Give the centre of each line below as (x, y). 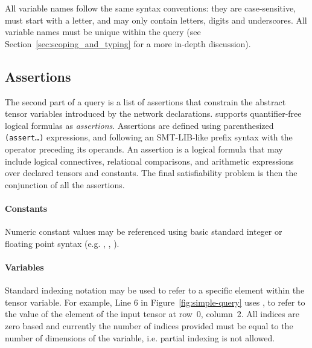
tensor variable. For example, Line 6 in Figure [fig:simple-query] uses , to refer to (155, 302)
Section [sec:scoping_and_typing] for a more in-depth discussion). (128, 43)
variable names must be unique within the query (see (103, 32)
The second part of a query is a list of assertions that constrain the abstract (145, 101)
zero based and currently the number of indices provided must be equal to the (149, 325)
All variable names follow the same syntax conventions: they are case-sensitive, (150, 8)
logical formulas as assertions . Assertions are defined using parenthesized (139, 125)
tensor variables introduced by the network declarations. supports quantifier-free (153, 113)
